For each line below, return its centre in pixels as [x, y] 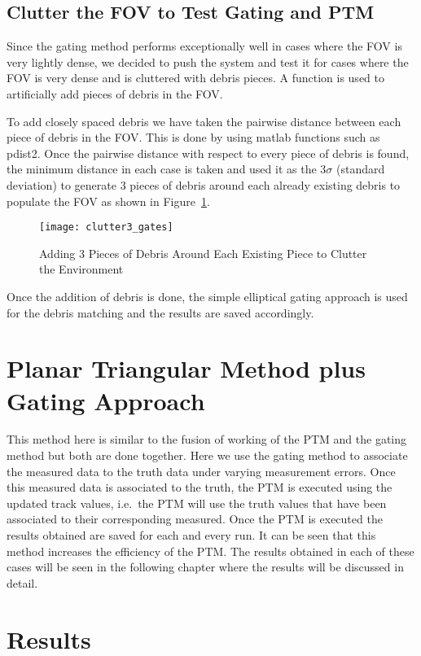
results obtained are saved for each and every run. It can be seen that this [191, 535]
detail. [22, 582]
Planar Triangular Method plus [186, 368]
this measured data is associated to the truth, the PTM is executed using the [200, 487]
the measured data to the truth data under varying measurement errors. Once [201, 471]
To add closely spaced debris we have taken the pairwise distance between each [204, 121]
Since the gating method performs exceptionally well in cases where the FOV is [204, 46]
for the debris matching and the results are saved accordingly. [160, 312]
